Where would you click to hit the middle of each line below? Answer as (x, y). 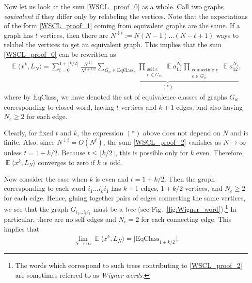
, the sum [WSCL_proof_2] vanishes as (162, 142)
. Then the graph (190, 178)
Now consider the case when (46, 178)
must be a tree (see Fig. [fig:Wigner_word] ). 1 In (165, 208)
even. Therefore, (220, 153)
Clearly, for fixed (29, 132)
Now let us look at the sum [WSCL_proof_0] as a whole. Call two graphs (114, 6)
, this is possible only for (152, 153)
